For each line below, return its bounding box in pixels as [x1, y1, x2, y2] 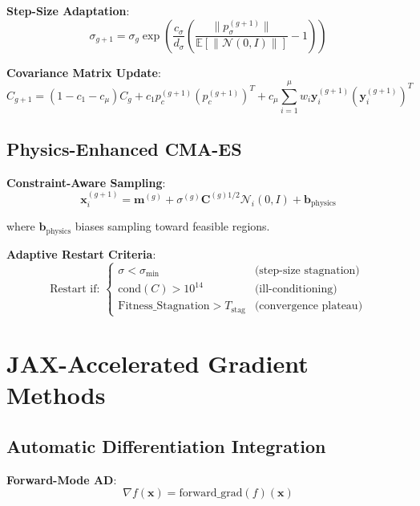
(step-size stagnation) [254, 264, 360, 276]
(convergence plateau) [254, 300, 363, 312]
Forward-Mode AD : [6, 471, 117, 488]
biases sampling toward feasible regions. [75, 218, 270, 235]
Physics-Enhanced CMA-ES [6, 136, 242, 161]
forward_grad [179, 488, 243, 500]
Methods [6, 378, 106, 411]
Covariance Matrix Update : [6, 63, 161, 80]
